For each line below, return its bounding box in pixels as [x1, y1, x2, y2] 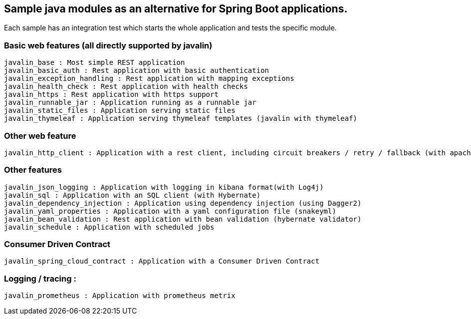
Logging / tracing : [4, 273, 76, 284]
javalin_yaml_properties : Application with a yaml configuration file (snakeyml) [4, 207, 336, 215]
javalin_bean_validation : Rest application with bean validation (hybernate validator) [4, 215, 362, 223]
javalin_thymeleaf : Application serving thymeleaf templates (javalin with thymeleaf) [4, 114, 358, 123]
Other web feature [4, 130, 76, 141]
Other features [4, 165, 62, 175]
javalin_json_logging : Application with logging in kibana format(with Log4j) [4, 183, 324, 191]
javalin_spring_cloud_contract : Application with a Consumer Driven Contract [4, 257, 320, 266]
